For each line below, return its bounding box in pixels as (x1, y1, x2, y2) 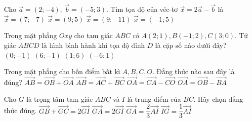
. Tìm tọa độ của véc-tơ (106, 4, 178, 14)
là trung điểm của (127, 93, 181, 104)
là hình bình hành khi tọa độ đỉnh (42, 40, 145, 50)
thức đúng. (4, 105, 37, 116)
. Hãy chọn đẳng (193, 93, 244, 104)
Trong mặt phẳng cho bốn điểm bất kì (4, 66, 120, 77)
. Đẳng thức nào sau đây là (152, 66, 235, 77)
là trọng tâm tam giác (26, 93, 93, 104)
